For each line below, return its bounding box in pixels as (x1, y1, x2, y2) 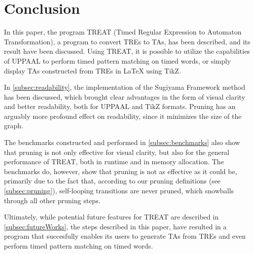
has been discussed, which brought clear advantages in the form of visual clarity (4, 91, 246, 102)
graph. (4, 120, 23, 131)
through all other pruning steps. (4, 195, 101, 205)
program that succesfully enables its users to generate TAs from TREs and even (4, 231, 246, 241)
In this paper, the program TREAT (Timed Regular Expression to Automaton (4, 27, 242, 37)
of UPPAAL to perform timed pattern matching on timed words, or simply (4, 55, 231, 66)
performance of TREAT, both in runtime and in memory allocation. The (4, 156, 224, 167)
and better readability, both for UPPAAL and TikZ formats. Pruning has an (4, 101, 236, 111)
